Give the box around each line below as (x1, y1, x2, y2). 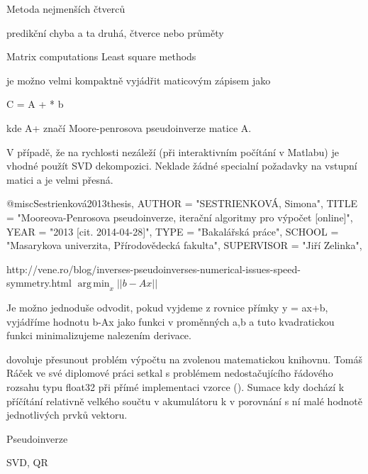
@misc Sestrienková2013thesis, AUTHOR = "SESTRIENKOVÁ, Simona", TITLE (6, 196, 357, 211)
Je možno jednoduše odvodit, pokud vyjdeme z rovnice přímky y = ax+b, (6, 300, 328, 315)
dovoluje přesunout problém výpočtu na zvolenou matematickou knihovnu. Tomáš (6, 351, 362, 366)
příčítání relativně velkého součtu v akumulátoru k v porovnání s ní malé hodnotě (6, 393, 363, 408)
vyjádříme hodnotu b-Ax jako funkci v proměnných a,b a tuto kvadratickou (6, 314, 335, 329)
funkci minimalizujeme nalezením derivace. (6, 328, 191, 343)
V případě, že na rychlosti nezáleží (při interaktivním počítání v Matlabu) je (6, 144, 339, 159)
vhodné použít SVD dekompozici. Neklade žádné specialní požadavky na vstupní (6, 158, 357, 173)
